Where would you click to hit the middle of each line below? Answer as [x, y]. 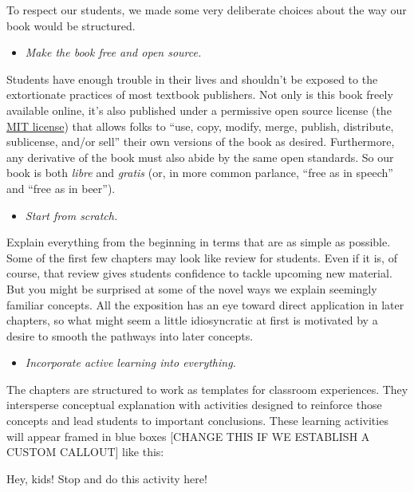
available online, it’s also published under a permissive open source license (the [199, 110]
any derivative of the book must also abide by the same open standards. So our [200, 157]
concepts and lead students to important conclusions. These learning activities [197, 421]
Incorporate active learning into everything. [130, 362]
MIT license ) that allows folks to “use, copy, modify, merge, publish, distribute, [200, 126]
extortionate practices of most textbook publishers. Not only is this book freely [200, 94]
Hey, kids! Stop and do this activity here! [107, 478]
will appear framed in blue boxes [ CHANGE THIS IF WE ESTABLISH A [188, 436]
